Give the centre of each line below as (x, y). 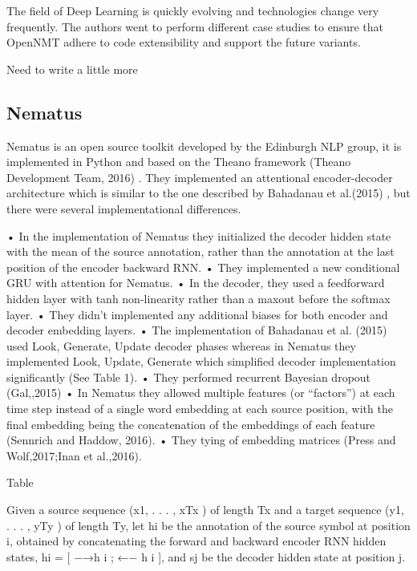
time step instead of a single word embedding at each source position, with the (200, 409)
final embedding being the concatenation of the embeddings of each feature (191, 424)
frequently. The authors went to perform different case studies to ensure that (195, 26)
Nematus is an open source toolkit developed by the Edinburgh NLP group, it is (204, 146)
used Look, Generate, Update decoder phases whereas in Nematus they (181, 345)
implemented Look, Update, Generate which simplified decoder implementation (201, 361)
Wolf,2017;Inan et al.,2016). (74, 455)
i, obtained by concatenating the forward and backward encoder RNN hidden (196, 541)
